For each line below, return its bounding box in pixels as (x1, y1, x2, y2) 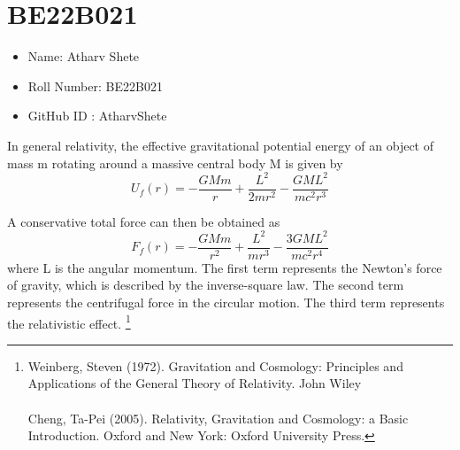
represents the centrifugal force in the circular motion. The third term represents (7, 293, 445, 311)
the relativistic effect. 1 (7, 311, 131, 332)
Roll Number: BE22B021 (27, 76, 163, 95)
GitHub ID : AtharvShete (27, 106, 167, 125)
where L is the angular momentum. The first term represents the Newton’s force (7, 258, 442, 276)
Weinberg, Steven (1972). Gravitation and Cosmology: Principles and (27, 356, 403, 375)
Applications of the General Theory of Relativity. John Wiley (27, 374, 362, 392)
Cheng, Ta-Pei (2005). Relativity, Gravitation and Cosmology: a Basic (27, 408, 409, 427)
